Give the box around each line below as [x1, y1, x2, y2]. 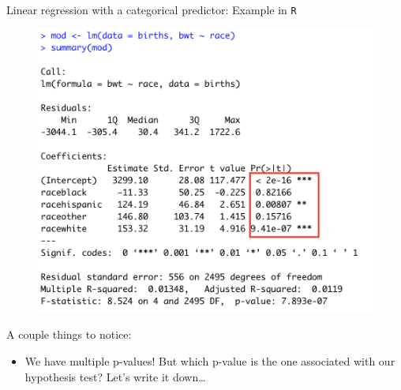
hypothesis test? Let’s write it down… [24, 368, 206, 384]
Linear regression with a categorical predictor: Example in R [6, 2, 297, 17]
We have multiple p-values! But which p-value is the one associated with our [24, 353, 395, 369]
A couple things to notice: [6, 326, 132, 343]
